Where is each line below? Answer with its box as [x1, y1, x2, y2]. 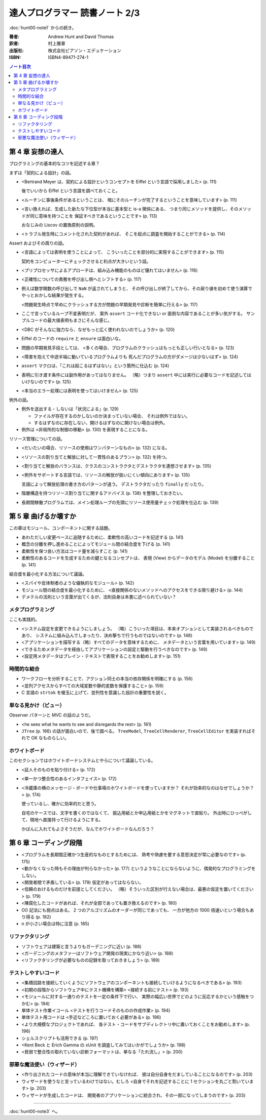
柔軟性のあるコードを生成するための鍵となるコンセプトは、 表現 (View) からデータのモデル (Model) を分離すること [21, 555, 255, 561]
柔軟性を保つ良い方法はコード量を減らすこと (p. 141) [21, 548, 128, 554]
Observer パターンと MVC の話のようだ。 [9, 712, 94, 718]
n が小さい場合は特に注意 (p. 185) [21, 921, 90, 927]
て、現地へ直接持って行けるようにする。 [21, 817, 103, 823]
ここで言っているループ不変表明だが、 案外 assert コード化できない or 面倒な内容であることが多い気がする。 [21, 310, 245, 316]
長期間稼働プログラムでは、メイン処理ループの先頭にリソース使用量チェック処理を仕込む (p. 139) [21, 499, 219, 505]
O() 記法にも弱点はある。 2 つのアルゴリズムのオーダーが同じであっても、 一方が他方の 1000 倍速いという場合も [21, 907, 250, 913]
